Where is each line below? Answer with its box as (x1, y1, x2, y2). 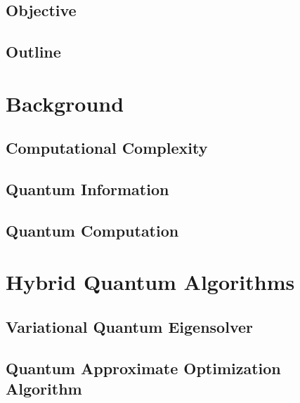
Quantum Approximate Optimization (6, 357, 281, 378)
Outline (6, 41, 61, 62)
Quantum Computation (6, 219, 179, 241)
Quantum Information (6, 178, 169, 200)
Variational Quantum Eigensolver (6, 316, 253, 338)
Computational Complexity (6, 137, 208, 159)
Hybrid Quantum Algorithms (6, 267, 295, 296)
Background (6, 88, 124, 117)
